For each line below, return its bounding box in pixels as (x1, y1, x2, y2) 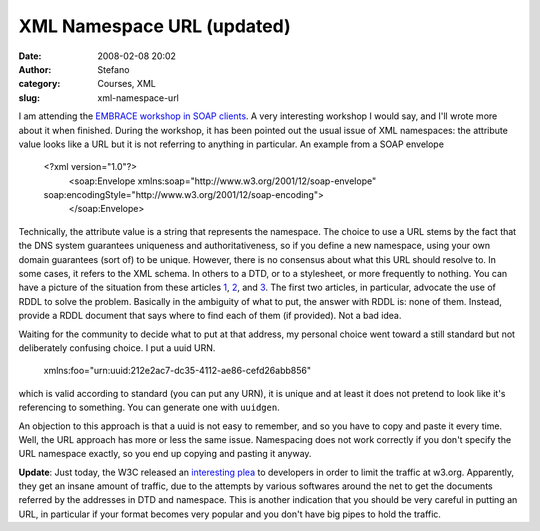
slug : (18, 91, 40, 104)
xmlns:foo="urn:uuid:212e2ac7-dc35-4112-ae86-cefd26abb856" (43, 365, 312, 377)
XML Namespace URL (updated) (18, 15, 291, 37)
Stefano (97, 63, 130, 75)
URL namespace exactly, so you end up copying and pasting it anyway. (18, 448, 312, 460)
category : (18, 78, 61, 90)
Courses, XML (97, 78, 157, 90)
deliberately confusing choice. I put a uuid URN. (18, 341, 216, 354)
